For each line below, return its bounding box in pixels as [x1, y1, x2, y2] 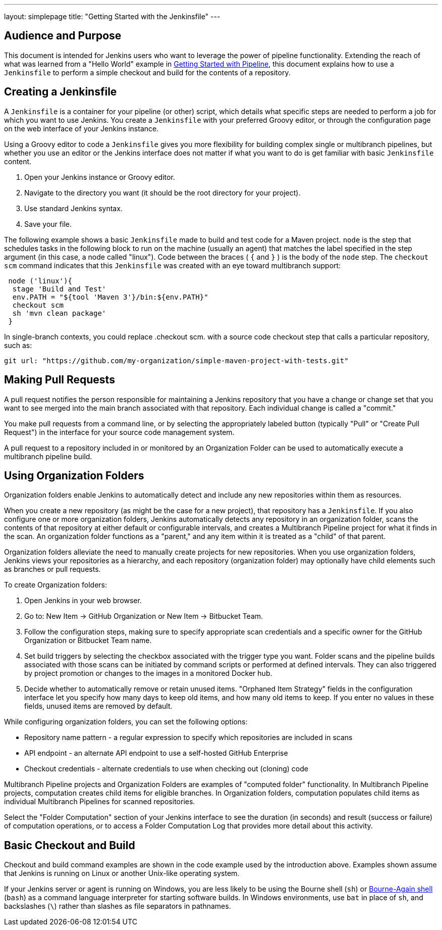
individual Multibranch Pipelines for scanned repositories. [4, 797, 195, 806]
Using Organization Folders [4, 469, 144, 482]
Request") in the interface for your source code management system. [4, 427, 235, 436]
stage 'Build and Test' [12, 284, 106, 293]
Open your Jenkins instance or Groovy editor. [24, 172, 175, 181]
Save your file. [24, 219, 72, 228]
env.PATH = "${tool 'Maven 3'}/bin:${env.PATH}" [12, 292, 208, 301]
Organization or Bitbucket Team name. [24, 636, 152, 645]
